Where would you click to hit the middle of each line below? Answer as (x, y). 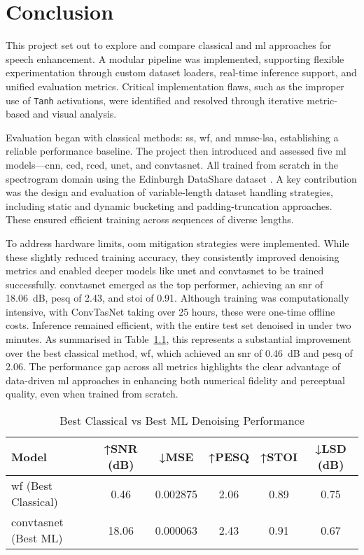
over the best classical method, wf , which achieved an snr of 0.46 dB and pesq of (179, 352)
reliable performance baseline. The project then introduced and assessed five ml (176, 151)
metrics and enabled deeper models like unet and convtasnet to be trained (165, 271)
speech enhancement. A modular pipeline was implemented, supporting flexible (175, 58)
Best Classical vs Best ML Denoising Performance (182, 421)
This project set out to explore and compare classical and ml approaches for (169, 45)
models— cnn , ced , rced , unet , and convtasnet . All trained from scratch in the (172, 164)
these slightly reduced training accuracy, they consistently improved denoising (173, 257)
